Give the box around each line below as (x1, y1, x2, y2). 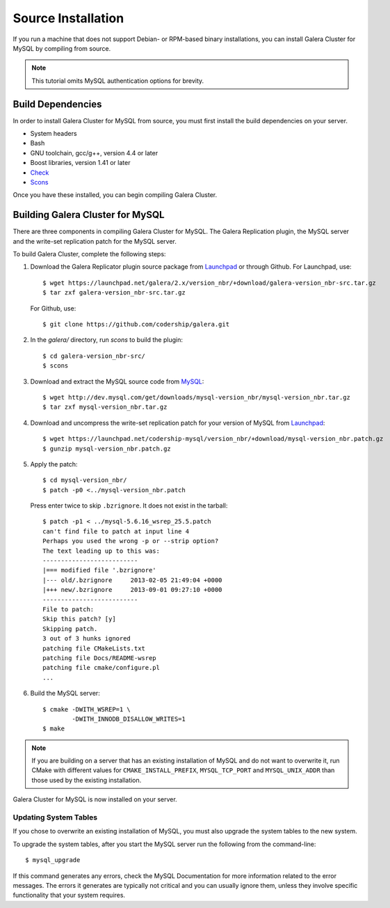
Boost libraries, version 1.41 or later (30, 159, 131, 167)
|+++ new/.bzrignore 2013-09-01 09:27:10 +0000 (42, 586, 222, 594)
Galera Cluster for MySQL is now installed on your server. (13, 795, 177, 804)
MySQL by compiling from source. (13, 44, 111, 52)
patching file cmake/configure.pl (42, 664, 160, 672)
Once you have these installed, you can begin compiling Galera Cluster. (13, 191, 218, 199)
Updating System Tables (13, 813, 97, 822)
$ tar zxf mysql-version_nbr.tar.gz (42, 403, 168, 411)
